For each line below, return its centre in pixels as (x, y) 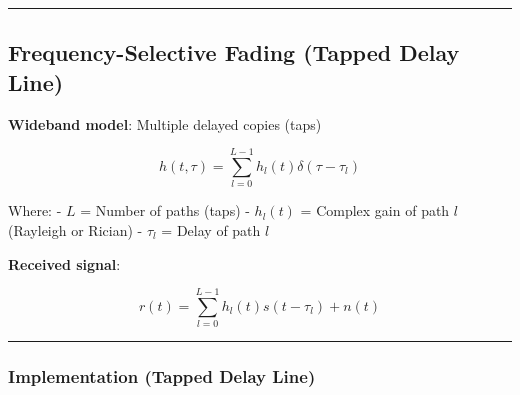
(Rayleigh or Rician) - (75, 229)
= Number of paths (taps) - (165, 210)
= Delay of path (211, 229)
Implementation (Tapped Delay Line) (162, 376)
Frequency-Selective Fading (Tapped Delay (234, 52)
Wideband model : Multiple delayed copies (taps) (165, 123)
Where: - (35, 210)
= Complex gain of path (375, 210)
